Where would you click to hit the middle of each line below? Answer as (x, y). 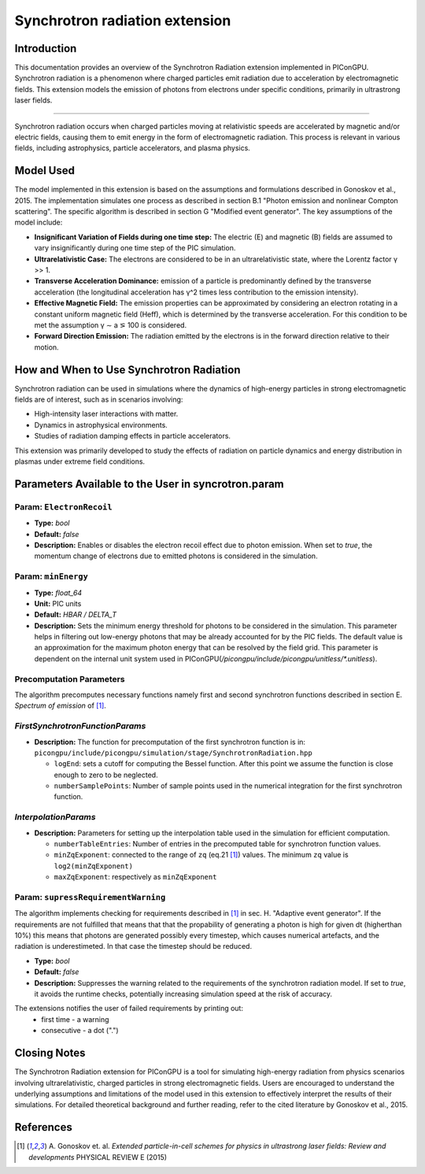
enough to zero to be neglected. (106, 775)
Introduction (46, 48)
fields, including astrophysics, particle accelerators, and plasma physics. (133, 148)
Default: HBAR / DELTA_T (76, 615)
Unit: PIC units (58, 603)
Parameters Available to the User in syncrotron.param (150, 484)
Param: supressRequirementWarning (90, 897)
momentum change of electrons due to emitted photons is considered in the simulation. (176, 556)
